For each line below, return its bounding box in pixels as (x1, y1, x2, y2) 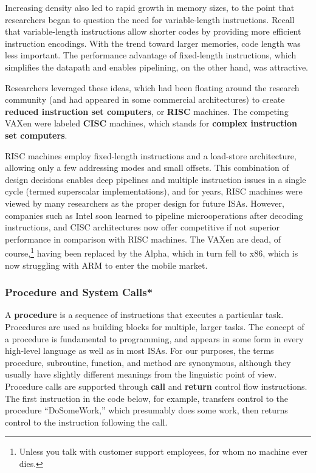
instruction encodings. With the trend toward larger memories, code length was (5, 36, 301, 49)
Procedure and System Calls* (5, 285, 153, 300)
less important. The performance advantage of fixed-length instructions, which (5, 49, 297, 61)
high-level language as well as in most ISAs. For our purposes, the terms (5, 344, 274, 357)
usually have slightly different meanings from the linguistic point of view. (5, 368, 277, 381)
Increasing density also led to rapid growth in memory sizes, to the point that (5, 1, 295, 13)
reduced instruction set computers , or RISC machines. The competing (5, 105, 289, 117)
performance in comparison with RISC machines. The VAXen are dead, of (5, 232, 281, 245)
